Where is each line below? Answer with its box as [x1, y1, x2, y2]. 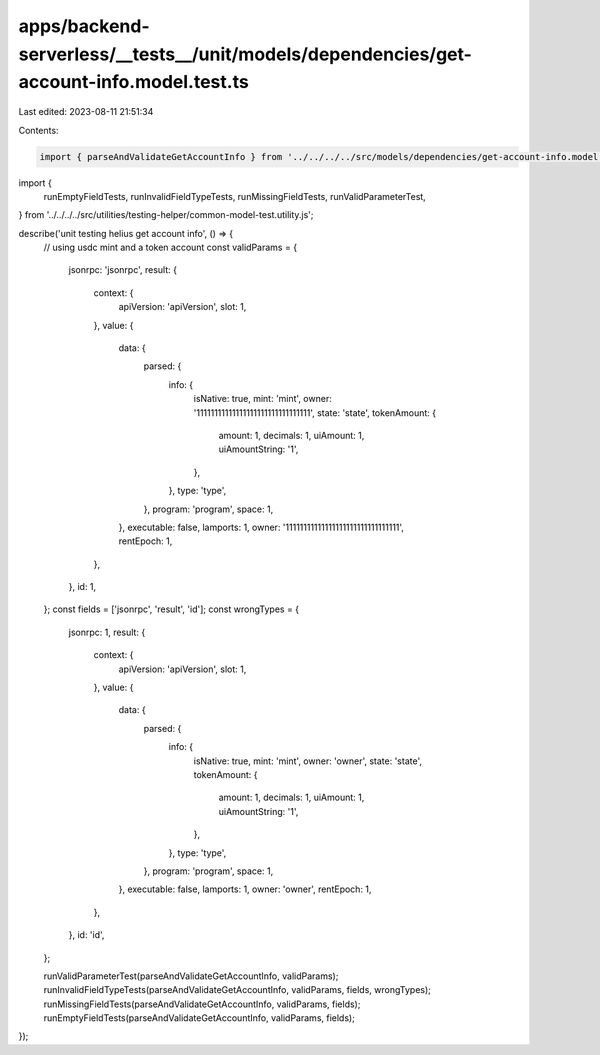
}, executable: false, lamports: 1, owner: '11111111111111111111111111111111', [118, 521, 405, 533]
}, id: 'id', [68, 929, 105, 941]
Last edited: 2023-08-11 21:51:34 [18, 106, 154, 118]
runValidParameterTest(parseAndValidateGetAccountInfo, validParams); [43, 970, 339, 982]
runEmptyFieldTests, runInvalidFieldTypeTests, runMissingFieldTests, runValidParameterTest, [43, 190, 427, 202]
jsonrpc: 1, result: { [68, 626, 146, 638]
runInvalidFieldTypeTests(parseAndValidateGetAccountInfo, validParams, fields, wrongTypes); [43, 984, 432, 996]
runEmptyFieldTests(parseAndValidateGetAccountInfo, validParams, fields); [43, 1012, 355, 1024]
